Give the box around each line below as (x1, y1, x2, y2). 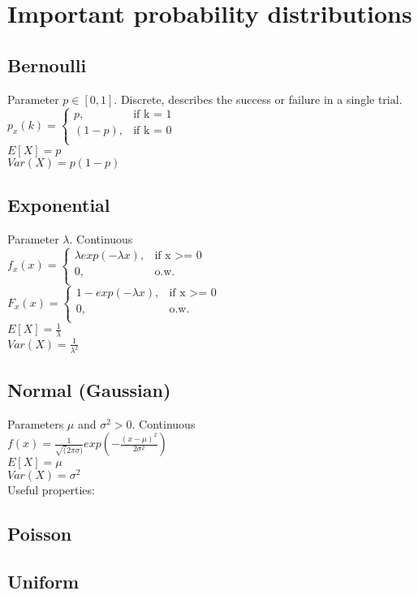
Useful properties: (7, 481, 95, 498)
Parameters (7, 415, 64, 432)
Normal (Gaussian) (7, 377, 171, 402)
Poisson (7, 521, 72, 546)
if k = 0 (133, 125, 172, 137)
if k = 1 (133, 109, 172, 121)
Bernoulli (7, 52, 87, 77)
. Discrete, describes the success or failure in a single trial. (114, 90, 403, 107)
